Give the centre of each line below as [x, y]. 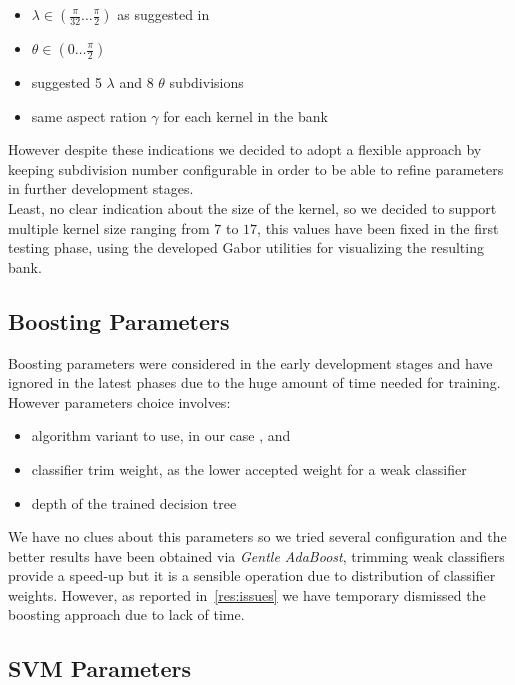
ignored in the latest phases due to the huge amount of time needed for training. [254, 382]
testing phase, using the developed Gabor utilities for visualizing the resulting [246, 247]
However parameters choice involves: [119, 401]
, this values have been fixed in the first [378, 227]
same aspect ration [89, 115]
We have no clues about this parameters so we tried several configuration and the [257, 536]
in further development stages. [101, 188]
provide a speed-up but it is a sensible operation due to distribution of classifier [252, 575]
